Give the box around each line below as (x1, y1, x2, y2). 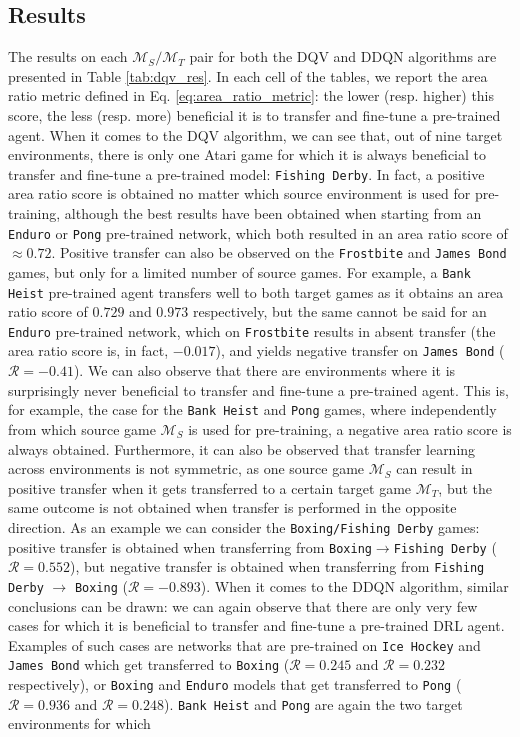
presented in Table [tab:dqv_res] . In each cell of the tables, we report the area (8, 65, 488, 86)
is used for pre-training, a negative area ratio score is (188, 418, 512, 439)
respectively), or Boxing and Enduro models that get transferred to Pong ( (8, 674, 462, 695)
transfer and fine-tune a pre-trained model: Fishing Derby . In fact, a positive (8, 163, 485, 184)
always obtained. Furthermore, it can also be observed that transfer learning (8, 438, 476, 459)
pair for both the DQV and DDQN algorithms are (189, 46, 497, 67)
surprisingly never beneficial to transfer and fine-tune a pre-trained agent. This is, (8, 379, 509, 400)
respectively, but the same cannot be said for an (192, 301, 487, 322)
